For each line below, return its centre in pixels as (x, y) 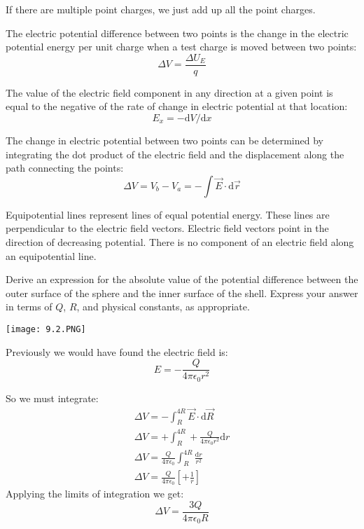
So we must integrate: (52, 398)
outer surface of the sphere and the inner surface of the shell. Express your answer (182, 293)
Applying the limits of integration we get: (95, 494)
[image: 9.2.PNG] (46, 329)
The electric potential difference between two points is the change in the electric (177, 33)
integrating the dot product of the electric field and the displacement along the (175, 154)
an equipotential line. (51, 255)
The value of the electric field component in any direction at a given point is (169, 92)
